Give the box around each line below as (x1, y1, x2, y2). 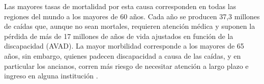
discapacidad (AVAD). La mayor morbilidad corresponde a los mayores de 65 (4, 40, 244, 51)
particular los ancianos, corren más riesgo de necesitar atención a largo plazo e (4, 60, 249, 71)
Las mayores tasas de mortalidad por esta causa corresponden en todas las (4, 1, 237, 11)
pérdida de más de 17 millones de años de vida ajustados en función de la (4, 30, 233, 41)
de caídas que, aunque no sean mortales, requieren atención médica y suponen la (4, 21, 255, 31)
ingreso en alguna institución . (4, 70, 98, 81)
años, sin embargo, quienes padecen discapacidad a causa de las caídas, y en (4, 50, 241, 61)
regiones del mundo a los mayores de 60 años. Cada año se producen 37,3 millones (4, 11, 260, 21)
